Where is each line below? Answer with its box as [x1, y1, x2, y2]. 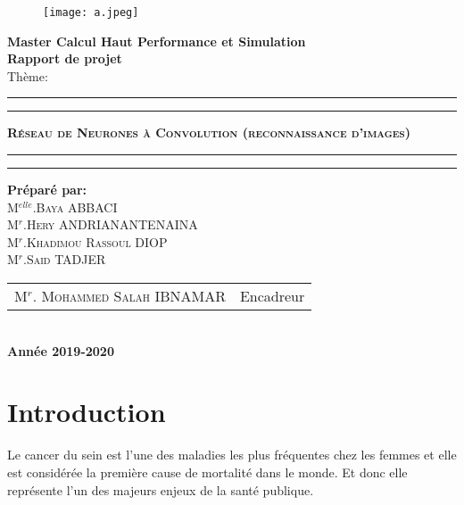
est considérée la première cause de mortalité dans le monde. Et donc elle [7, 462, 408, 481]
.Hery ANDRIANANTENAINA [23, 215, 198, 234]
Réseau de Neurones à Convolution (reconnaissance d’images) [7, 123, 410, 142]
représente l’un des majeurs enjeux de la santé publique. [7, 480, 314, 499]
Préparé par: [7, 180, 87, 199]
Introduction [7, 393, 166, 430]
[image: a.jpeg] [43, 6, 139, 19]
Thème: [7, 66, 48, 85]
